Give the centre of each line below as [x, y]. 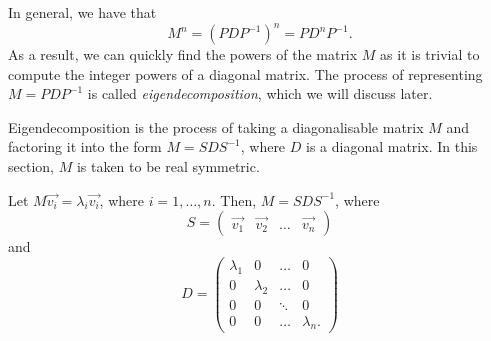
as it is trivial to [430, 54]
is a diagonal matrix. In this [392, 146]
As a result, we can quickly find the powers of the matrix [183, 54]
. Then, [234, 199]
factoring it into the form [85, 146]
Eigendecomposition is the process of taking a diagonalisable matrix [216, 126]
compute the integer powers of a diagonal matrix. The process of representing [245, 73]
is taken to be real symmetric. [168, 166]
